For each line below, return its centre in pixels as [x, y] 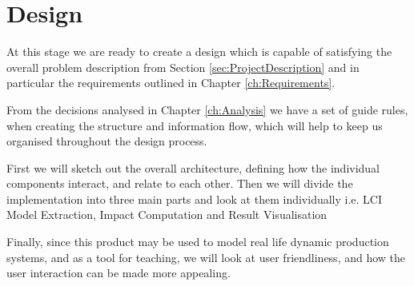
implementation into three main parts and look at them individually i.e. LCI [194, 199]
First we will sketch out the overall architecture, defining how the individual [193, 167]
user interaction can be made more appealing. [119, 273]
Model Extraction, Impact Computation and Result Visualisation [167, 214]
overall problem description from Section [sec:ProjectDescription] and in [183, 67]
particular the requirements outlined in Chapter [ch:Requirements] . [171, 83]
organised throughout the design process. [107, 141]
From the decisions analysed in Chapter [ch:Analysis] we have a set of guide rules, [207, 109]
